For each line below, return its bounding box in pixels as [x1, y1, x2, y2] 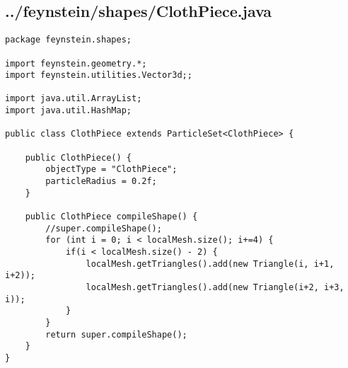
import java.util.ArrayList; [5, 93, 142, 104]
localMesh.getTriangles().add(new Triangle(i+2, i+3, [86, 282, 344, 292]
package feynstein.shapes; [5, 35, 132, 45]
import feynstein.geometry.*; [5, 58, 147, 69]
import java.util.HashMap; [5, 105, 132, 116]
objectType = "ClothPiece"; [45, 164, 178, 175]
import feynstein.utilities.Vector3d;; [5, 70, 192, 81]
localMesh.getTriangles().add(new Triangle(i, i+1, [86, 258, 335, 269]
